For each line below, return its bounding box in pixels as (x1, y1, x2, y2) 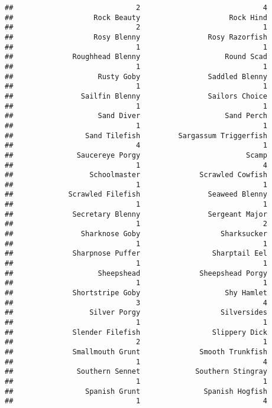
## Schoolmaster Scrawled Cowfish (5, 171, 267, 179)
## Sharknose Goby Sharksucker (5, 230, 267, 239)
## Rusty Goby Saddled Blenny (5, 72, 267, 81)
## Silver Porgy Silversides (5, 308, 267, 317)
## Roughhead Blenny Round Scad (5, 53, 267, 61)
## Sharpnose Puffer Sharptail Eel (5, 249, 267, 258)
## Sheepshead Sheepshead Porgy (5, 269, 267, 278)
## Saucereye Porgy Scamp (5, 151, 267, 159)
